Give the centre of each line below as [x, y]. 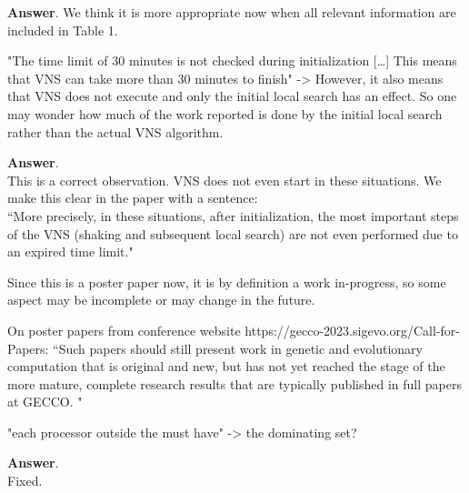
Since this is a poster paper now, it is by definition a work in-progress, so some [227, 282]
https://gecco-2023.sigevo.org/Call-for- [352, 330]
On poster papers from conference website [124, 330]
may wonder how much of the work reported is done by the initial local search [225, 113]
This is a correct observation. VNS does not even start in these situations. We [225, 180]
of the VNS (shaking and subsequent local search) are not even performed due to [233, 233]
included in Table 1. [63, 30]
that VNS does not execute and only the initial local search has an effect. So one [232, 96]
